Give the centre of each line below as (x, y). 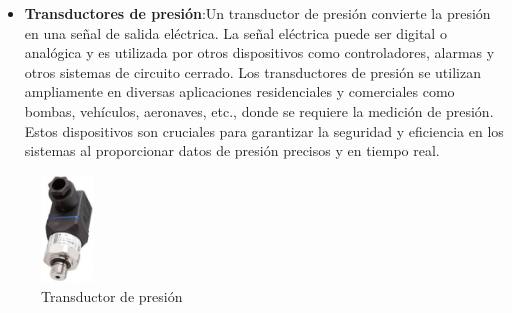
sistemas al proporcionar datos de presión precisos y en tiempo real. (232, 150)
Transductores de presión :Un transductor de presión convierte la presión (257, 13)
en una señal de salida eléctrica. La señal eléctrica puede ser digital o (235, 32)
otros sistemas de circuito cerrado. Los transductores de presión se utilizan (252, 71)
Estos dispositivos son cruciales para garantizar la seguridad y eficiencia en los (264, 130)
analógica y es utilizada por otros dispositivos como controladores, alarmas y (259, 52)
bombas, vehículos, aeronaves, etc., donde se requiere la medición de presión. (259, 110)
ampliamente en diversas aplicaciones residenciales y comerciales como (239, 91)
